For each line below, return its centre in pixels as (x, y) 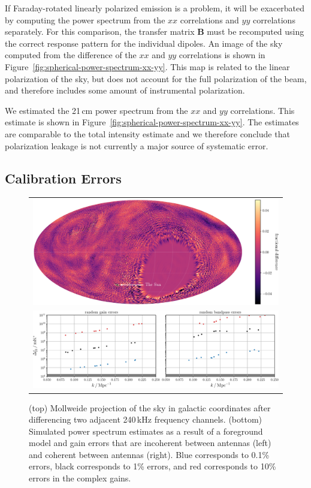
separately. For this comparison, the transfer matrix (100, 31)
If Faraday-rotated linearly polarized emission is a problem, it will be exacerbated (155, 8)
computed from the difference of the (71, 55)
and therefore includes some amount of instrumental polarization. (125, 90)
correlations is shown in (222, 55)
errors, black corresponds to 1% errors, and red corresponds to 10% (153, 466)
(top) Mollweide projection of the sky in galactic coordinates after (150, 407)
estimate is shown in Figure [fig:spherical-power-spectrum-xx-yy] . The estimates (152, 122)
